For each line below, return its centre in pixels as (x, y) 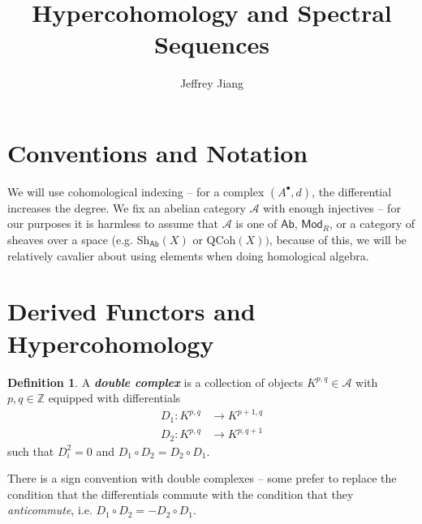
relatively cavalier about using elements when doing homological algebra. (188, 255)
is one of (256, 223)
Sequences (212, 44)
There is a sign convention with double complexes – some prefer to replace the (202, 478)
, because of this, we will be (338, 240)
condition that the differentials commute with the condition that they (181, 494)
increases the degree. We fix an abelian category (127, 207)
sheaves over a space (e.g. (70, 240)
